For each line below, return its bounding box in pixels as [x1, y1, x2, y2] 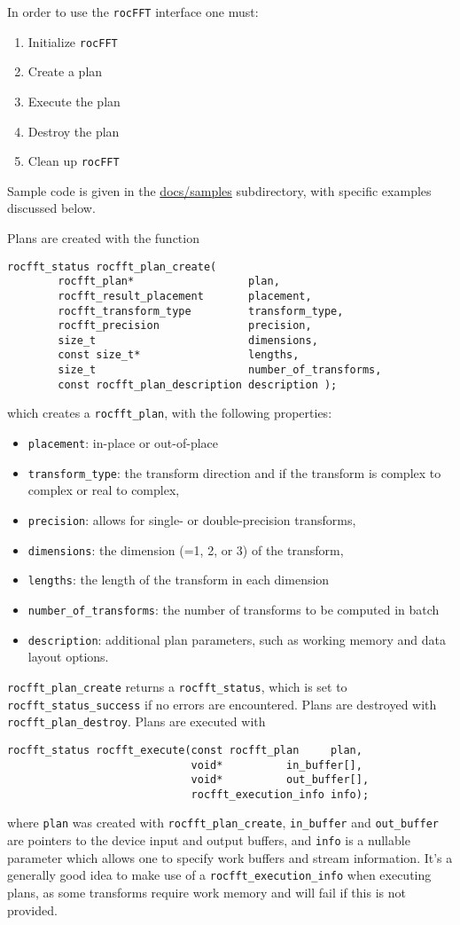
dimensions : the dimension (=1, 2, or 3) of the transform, [27, 540, 344, 559]
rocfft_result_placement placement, [58, 289, 312, 302]
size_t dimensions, [58, 333, 318, 347]
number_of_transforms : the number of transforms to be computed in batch [27, 600, 440, 618]
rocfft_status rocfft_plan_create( [7, 260, 217, 273]
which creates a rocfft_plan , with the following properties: [7, 404, 332, 422]
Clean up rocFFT [27, 152, 120, 170]
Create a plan [27, 62, 103, 81]
